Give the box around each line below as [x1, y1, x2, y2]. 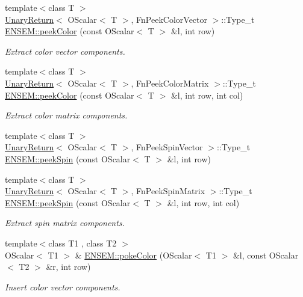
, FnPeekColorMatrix [131, 76, 209, 89]
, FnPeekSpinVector [131, 141, 203, 153]
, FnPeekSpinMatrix [131, 185, 205, 197]
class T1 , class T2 [48, 236, 117, 249]
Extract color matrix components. [5, 109, 128, 121]
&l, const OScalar [233, 248, 299, 261]
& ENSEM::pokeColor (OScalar [75, 248, 192, 261]
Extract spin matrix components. [5, 216, 125, 229]
